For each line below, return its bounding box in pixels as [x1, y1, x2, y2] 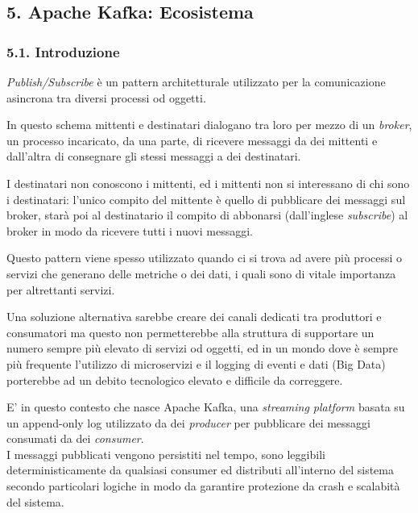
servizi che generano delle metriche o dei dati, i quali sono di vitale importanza [6, 265, 396, 282]
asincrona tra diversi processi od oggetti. [6, 89, 206, 106]
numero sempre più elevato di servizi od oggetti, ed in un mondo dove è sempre [6, 340, 399, 357]
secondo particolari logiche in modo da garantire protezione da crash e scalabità [6, 478, 400, 494]
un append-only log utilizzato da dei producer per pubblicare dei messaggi [6, 414, 370, 431]
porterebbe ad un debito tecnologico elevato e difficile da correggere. [6, 371, 343, 388]
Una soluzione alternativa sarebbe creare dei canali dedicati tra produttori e [6, 308, 382, 325]
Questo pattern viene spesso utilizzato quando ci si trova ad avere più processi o [6, 249, 403, 266]
